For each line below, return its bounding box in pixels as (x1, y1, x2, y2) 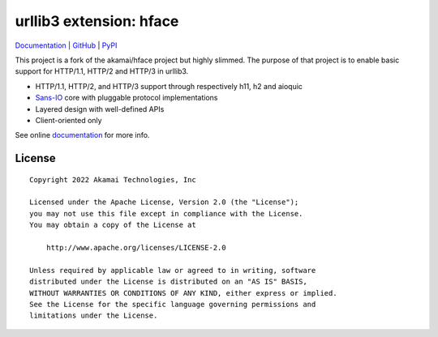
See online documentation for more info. (15, 130, 150, 140)
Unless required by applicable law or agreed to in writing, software (29, 266, 316, 275)
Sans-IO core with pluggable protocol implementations (35, 93, 218, 103)
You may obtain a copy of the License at (29, 220, 196, 230)
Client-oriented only (35, 115, 102, 125)
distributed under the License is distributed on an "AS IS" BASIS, (29, 277, 307, 287)
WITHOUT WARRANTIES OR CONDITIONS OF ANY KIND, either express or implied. (29, 288, 337, 297)
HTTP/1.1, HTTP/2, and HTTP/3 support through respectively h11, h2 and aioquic (35, 81, 303, 91)
